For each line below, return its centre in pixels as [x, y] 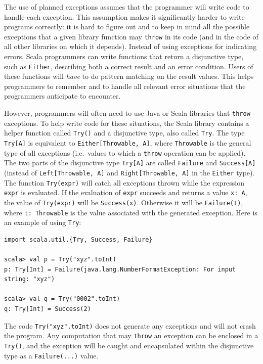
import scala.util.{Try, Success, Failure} [78, 239]
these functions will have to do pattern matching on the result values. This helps [129, 76]
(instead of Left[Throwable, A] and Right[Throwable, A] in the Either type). [129, 172]
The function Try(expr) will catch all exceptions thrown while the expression [124, 182]
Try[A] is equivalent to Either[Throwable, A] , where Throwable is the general [128, 142]
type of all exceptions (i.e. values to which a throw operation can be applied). [125, 152]
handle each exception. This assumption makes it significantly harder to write [124, 16]
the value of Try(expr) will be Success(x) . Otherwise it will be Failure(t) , [124, 202]
